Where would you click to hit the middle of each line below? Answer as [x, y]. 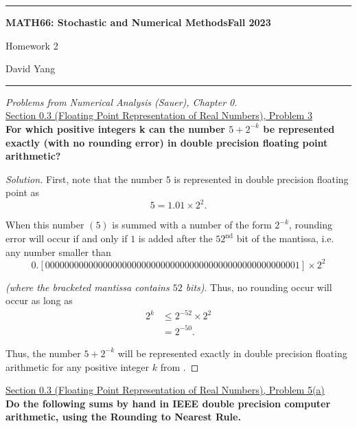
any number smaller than [58, 252]
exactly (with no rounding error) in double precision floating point [167, 142]
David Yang [31, 68]
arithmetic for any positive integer [78, 366]
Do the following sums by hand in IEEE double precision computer [168, 403]
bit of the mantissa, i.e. [285, 238]
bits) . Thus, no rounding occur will [259, 287]
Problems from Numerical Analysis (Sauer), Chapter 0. [122, 101]
